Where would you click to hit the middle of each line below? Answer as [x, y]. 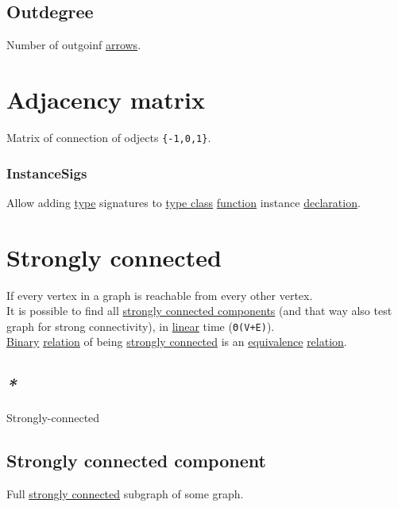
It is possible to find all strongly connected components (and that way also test [199, 311]
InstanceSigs [47, 173]
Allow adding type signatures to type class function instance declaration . [184, 202]
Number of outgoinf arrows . [74, 45]
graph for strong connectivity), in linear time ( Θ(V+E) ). [141, 326]
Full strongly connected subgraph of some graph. [125, 493]
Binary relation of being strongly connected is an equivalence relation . [177, 342]
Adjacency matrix [106, 99]
